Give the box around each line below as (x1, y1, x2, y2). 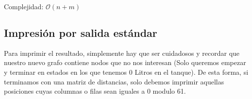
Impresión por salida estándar (4, 25, 157, 40)
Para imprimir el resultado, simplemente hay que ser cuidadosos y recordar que (4, 48, 240, 58)
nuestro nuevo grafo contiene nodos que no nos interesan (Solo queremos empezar (4, 57, 246, 67)
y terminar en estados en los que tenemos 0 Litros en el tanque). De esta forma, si (4, 66, 249, 77)
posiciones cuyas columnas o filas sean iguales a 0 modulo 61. (4, 86, 186, 96)
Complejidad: (4, 1, 44, 11)
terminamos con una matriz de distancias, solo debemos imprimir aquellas (4, 76, 224, 86)
